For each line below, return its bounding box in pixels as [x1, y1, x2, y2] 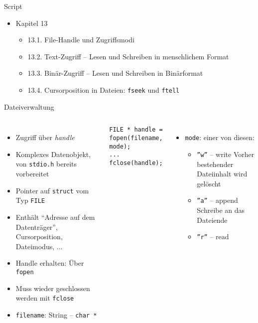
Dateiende [197, 214, 228, 225]
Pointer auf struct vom [15, 185, 89, 195]
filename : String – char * [15, 309, 97, 320]
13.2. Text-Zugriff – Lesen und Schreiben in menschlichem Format [27, 51, 229, 61]
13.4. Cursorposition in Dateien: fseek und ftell [27, 84, 180, 95]
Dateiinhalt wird [197, 168, 248, 179]
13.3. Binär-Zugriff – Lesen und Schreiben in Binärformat [27, 68, 203, 78]
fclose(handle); [109, 159, 163, 166]
